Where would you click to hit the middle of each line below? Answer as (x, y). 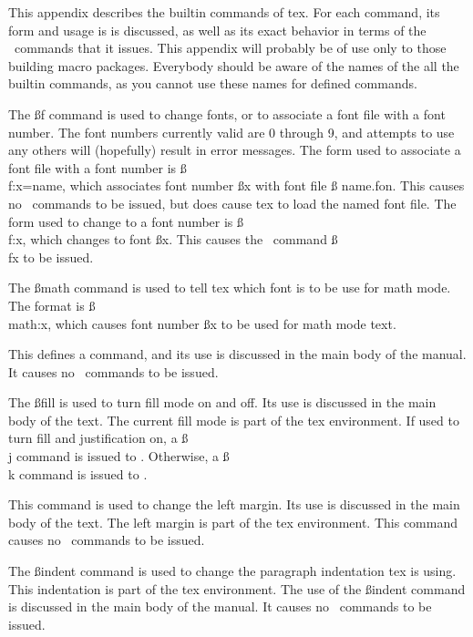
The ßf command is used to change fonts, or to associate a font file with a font (227, 113)
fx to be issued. (51, 257)
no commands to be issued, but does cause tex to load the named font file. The (232, 203)
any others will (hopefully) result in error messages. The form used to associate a (235, 150)
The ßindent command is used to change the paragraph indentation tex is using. (232, 571)
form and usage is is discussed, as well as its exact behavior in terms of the (217, 30)
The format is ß (52, 305)
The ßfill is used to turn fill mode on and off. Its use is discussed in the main (222, 402)
